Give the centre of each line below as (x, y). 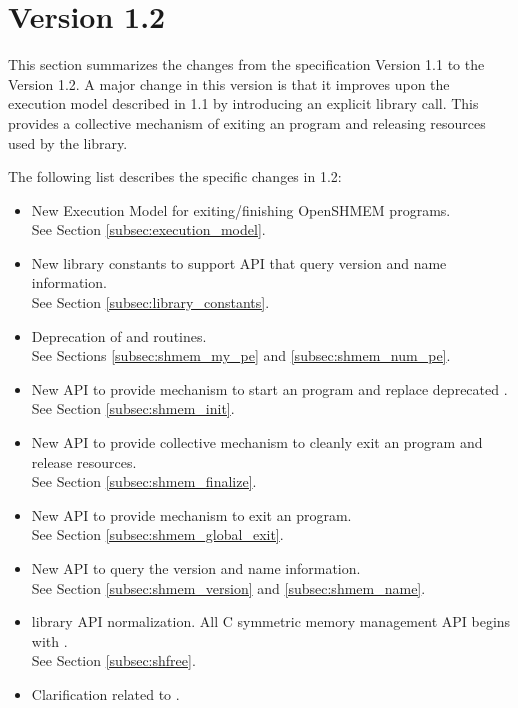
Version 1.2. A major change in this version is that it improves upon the (229, 83)
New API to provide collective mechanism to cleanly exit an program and (257, 442)
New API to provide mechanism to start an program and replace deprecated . (269, 388)
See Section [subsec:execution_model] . (148, 229)
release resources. (84, 461)
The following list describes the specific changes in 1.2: (175, 176)
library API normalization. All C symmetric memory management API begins (271, 621)
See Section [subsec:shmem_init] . (133, 408)
